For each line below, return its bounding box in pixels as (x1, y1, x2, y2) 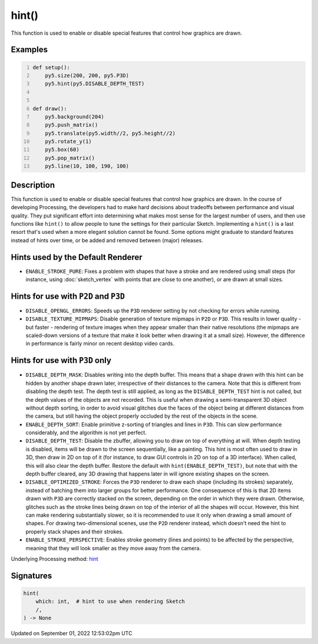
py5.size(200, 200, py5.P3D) (45, 72, 130, 79)
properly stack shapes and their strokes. (25, 528, 124, 535)
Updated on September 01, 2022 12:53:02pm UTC (11, 630, 132, 637)
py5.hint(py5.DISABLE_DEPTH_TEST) (45, 80, 145, 87)
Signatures (11, 570, 52, 580)
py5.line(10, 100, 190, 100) (45, 163, 130, 170)
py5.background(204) (45, 113, 104, 120)
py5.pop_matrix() (45, 154, 95, 161)
